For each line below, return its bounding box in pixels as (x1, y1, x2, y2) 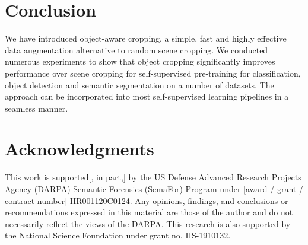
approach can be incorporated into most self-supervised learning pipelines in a (5, 90, 289, 103)
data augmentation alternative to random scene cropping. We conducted (5, 43, 268, 56)
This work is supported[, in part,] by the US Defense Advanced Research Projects (5, 171, 301, 183)
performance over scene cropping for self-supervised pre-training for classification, (5, 66, 301, 79)
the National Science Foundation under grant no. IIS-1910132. (5, 229, 231, 241)
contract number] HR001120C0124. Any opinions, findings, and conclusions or (5, 194, 288, 206)
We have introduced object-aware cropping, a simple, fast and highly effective (5, 32, 287, 44)
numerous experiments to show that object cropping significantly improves (5, 55, 275, 68)
